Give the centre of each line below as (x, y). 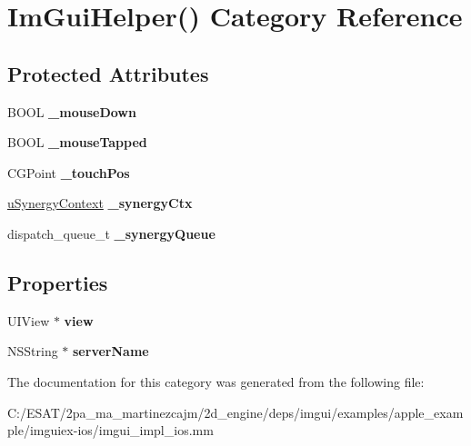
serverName (111, 351)
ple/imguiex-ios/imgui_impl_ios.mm (110, 430)
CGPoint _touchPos (69, 172)
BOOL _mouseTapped (77, 142)
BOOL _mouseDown (72, 111)
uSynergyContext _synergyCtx (100, 203)
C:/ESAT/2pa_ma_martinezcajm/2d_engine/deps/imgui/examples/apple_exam (235, 412)
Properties (58, 282)
